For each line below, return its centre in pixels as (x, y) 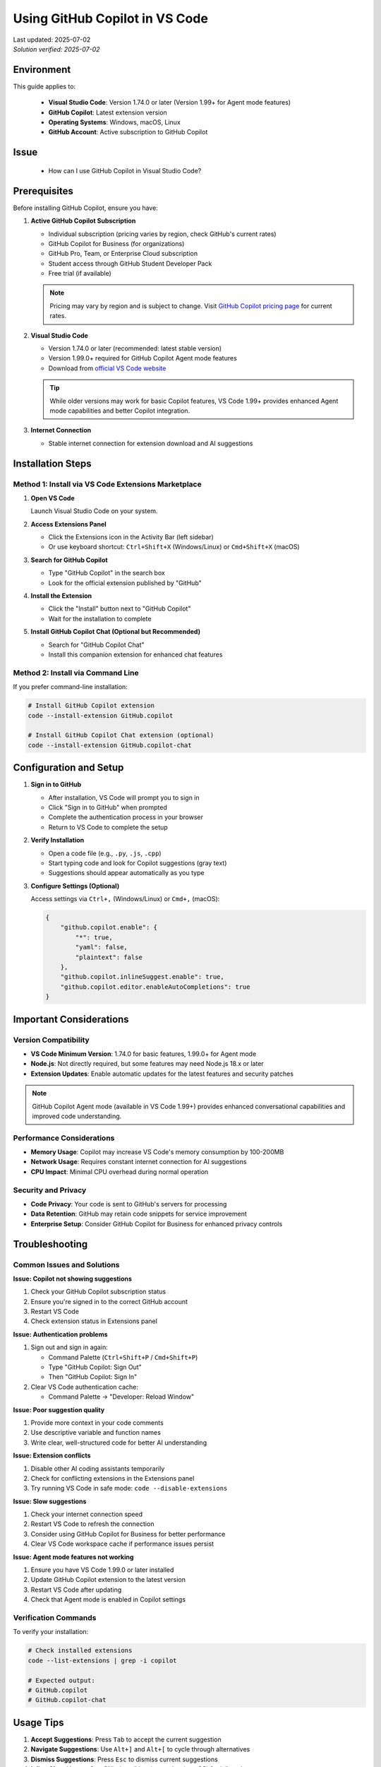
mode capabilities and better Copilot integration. (120, 411)
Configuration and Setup (68, 768)
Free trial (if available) (80, 274)
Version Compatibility (51, 1040)
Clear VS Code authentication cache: (85, 1387)
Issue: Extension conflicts (52, 1455)
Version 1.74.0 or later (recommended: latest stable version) (135, 348)
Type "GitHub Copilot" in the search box (107, 573)
